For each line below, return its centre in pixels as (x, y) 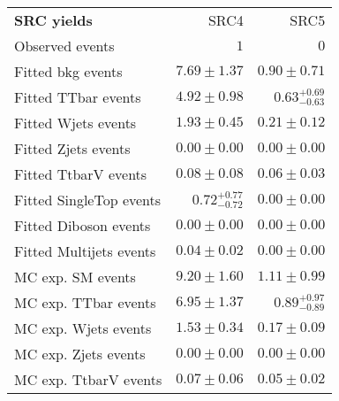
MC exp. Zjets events (80, 354)
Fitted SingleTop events (88, 200)
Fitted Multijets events (85, 251)
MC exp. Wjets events (83, 328)
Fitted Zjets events (72, 148)
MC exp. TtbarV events (88, 379)
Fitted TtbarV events (81, 174)
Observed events (64, 46)
